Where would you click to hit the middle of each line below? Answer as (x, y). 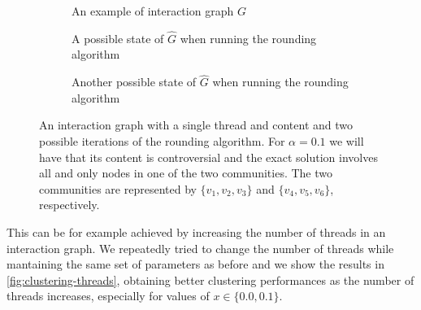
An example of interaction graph (153, 11)
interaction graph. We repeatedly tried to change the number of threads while (200, 248)
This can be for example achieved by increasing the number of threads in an (196, 231)
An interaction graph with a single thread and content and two (196, 125)
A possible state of (118, 38)
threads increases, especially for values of (108, 296)
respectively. (69, 205)
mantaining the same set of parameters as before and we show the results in (195, 264)
